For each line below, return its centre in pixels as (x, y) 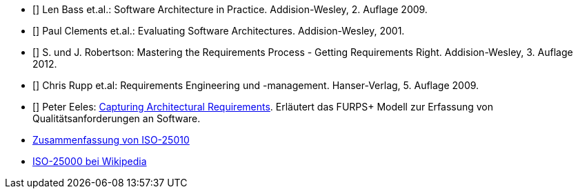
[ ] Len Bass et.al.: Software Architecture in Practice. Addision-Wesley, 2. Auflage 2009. (230, 9)
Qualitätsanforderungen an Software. (117, 118)
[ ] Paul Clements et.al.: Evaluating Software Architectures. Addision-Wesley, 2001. (219, 31)
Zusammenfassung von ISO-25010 (111, 140)
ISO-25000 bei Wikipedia (90, 161)
